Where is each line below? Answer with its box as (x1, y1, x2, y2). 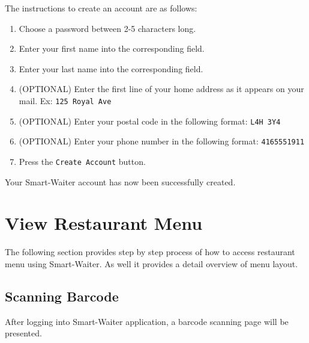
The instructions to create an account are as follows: (5, 2, 197, 14)
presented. (5, 327, 42, 339)
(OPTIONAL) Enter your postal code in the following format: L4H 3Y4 (19, 114, 281, 127)
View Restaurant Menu (5, 211, 203, 235)
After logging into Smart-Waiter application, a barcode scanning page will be (5, 315, 289, 327)
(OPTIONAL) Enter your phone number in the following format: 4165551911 (19, 135, 305, 147)
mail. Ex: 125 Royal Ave (19, 94, 112, 107)
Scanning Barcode (5, 286, 119, 305)
